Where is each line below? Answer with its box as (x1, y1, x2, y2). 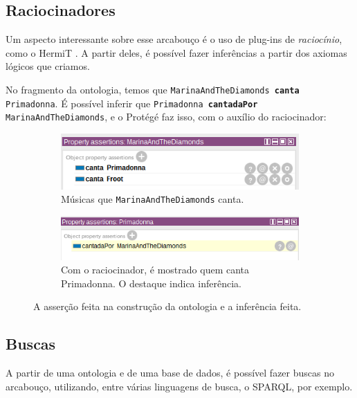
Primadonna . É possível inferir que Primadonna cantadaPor (6, 96, 258, 110)
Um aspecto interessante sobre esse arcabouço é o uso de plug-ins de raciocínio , (6, 32, 342, 46)
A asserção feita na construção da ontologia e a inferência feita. (33, 299, 302, 314)
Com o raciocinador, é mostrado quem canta (61, 262, 250, 277)
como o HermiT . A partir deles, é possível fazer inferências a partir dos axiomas (6, 45, 347, 60)
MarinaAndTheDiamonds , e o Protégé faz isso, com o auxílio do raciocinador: (6, 109, 327, 124)
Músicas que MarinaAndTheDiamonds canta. (61, 192, 244, 206)
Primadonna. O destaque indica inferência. (61, 275, 241, 290)
